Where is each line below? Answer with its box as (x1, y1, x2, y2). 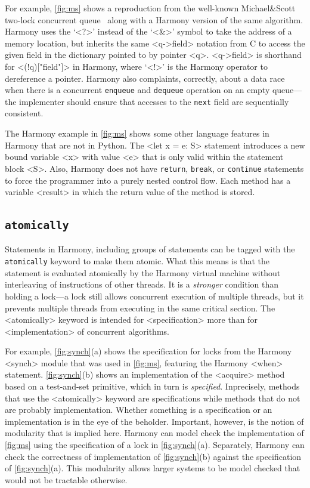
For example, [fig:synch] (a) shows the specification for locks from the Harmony (5, 345, 292, 357)
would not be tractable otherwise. (5, 473, 128, 486)
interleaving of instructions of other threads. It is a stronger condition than (5, 278, 279, 291)
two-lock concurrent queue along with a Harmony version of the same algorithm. (5, 13, 303, 26)
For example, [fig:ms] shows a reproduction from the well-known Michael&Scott (5, 2, 296, 14)
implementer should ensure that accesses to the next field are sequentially (19, 95, 289, 107)
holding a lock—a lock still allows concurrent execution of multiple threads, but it (5, 289, 304, 302)
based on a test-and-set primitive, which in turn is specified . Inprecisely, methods (5, 380, 300, 393)
